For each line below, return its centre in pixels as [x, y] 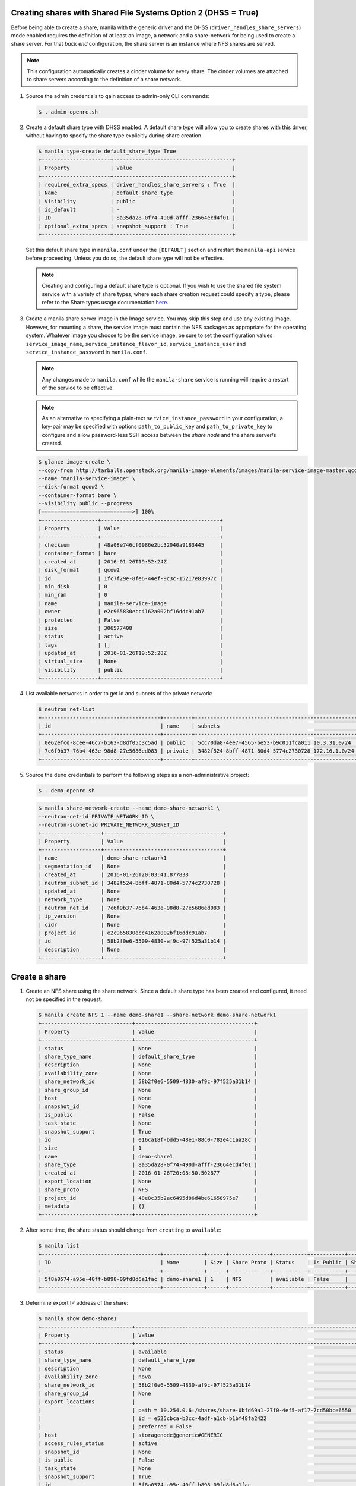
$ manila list [59, 1246]
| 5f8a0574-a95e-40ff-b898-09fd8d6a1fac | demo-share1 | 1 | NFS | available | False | [193, 1279]
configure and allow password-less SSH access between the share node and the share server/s [159, 435]
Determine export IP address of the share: [77, 1303]
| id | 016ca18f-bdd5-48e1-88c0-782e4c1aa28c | [148, 1139]
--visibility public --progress [85, 503]
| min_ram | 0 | [131, 595]
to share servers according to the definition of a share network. [104, 80]
